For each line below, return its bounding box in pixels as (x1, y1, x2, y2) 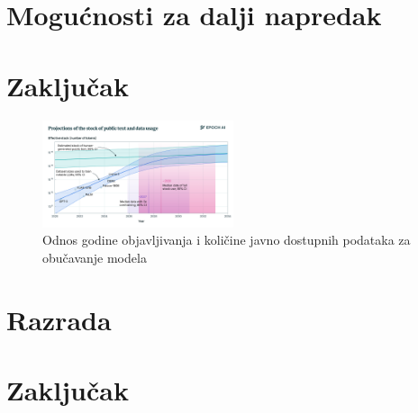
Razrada (6, 301, 112, 337)
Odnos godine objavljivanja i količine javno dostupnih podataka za (42, 230, 411, 249)
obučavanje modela (42, 247, 147, 266)
